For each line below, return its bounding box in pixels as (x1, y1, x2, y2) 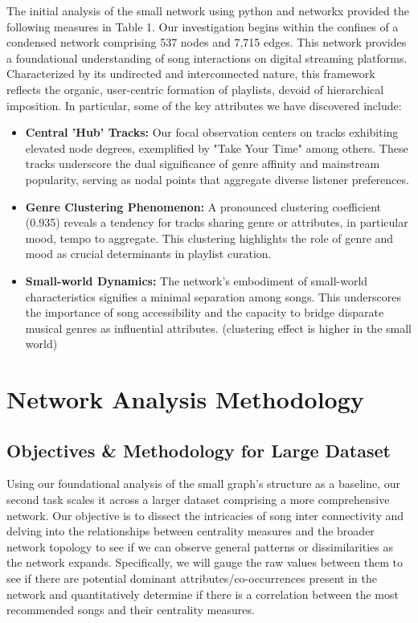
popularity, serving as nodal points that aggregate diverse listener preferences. (25, 170, 409, 187)
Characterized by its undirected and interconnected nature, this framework (6, 65, 375, 82)
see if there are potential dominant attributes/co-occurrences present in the (6, 570, 377, 587)
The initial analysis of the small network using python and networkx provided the (6, 2, 409, 18)
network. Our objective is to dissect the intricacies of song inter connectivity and (6, 506, 404, 523)
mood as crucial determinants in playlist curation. (25, 245, 272, 262)
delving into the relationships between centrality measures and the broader (6, 523, 375, 539)
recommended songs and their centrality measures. (6, 601, 255, 618)
